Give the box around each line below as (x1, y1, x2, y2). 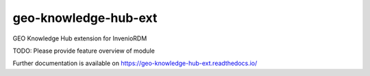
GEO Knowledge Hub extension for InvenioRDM (12, 34, 147, 42)
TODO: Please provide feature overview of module (12, 47, 156, 55)
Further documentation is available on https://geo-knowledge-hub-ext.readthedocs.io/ (12, 59, 258, 68)
